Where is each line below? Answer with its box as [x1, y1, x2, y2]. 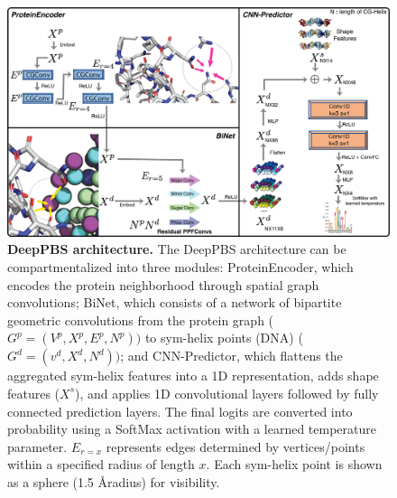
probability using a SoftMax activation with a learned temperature [7, 419, 377, 438]
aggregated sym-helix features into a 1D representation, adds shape [7, 366, 379, 385]
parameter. [7, 437, 68, 456]
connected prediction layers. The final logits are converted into [7, 401, 353, 420]
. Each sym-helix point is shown [206, 455, 383, 474]
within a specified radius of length [7, 455, 195, 474]
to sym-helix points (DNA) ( [144, 328, 303, 347]
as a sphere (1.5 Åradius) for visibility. [7, 472, 220, 491]
